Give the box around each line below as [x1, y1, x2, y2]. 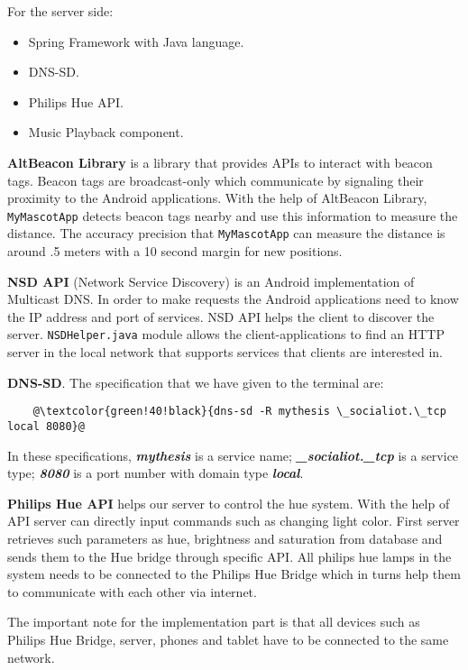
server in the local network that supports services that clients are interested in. [7, 343, 443, 362]
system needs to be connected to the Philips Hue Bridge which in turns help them [7, 564, 461, 583]
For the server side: [7, 2, 114, 20]
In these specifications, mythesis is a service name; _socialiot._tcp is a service [7, 445, 459, 464]
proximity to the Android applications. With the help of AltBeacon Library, [7, 188, 427, 207]
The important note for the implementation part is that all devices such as [7, 612, 420, 631]
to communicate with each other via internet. [7, 582, 257, 601]
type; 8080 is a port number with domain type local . [7, 463, 304, 482]
